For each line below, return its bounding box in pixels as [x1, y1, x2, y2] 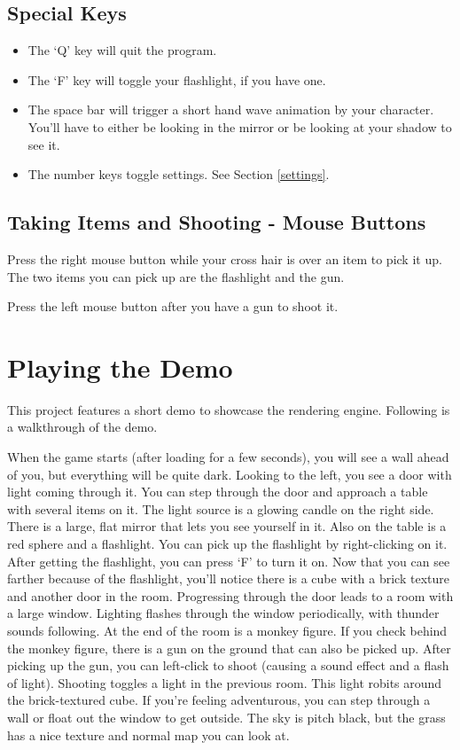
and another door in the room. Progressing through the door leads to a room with [7, 586, 454, 605]
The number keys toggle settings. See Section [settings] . [27, 165, 330, 184]
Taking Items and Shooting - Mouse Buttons [7, 208, 426, 236]
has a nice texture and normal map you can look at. [7, 725, 290, 744]
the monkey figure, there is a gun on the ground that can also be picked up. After [7, 638, 451, 657]
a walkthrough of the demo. [7, 418, 158, 436]
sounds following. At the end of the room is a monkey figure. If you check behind [7, 621, 448, 639]
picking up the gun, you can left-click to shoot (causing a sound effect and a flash [7, 656, 449, 675]
